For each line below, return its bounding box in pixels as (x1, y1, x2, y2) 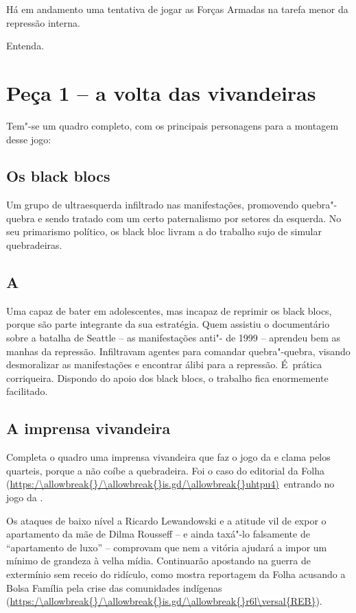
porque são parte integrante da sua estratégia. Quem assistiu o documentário (6, 317, 330, 331)
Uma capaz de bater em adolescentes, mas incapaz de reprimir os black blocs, (6, 303, 332, 317)
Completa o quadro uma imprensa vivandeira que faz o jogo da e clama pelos (6, 450, 331, 464)
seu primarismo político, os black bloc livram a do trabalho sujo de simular (6, 224, 322, 239)
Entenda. (6, 38, 45, 53)
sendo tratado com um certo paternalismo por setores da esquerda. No (45, 211, 342, 225)
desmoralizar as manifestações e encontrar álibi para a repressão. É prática (6, 357, 322, 372)
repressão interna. (6, 15, 80, 29)
